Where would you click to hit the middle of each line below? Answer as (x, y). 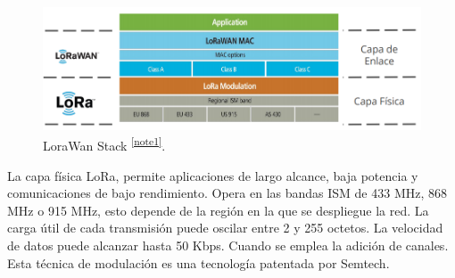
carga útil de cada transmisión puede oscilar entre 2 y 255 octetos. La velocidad (225, 228)
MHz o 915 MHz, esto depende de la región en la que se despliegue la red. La (218, 210)
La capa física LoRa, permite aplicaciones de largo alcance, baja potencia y (213, 175)
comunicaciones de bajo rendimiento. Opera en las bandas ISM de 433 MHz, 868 (227, 193)
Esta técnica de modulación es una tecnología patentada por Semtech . (199, 262)
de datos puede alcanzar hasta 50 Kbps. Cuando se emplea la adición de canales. (228, 245)
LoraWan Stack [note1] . (104, 144)
